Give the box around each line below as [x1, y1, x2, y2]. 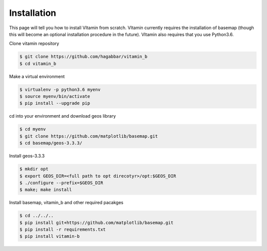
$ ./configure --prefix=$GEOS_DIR [19, 180, 103, 185]
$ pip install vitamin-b [19, 234, 80, 239]
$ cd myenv [19, 126, 46, 132]
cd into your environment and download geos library [9, 113, 116, 119]
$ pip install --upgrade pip [19, 100, 90, 106]
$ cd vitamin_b [19, 61, 56, 66]
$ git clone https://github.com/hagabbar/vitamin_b [19, 54, 148, 59]
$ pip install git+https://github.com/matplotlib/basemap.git [19, 220, 174, 225]
